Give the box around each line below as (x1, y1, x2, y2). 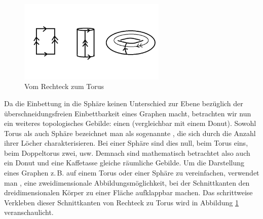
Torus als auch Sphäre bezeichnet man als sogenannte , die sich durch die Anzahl (4, 127, 256, 138)
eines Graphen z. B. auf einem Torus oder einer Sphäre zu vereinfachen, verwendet (4, 167, 259, 178)
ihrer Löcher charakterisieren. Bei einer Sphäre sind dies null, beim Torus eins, (4, 138, 248, 148)
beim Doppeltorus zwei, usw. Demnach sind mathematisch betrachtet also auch (4, 147, 250, 158)
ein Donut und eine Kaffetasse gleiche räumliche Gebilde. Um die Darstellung (4, 157, 245, 168)
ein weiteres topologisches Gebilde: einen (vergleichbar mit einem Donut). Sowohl (4, 118, 256, 128)
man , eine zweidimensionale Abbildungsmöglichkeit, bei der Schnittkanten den (4, 177, 250, 188)
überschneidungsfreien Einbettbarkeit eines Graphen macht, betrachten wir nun (4, 108, 251, 118)
